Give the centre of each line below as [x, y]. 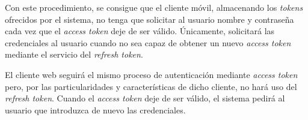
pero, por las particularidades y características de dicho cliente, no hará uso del [151, 86]
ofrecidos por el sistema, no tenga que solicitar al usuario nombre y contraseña [149, 19]
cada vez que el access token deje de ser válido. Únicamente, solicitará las [140, 31]
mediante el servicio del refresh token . [74, 54]
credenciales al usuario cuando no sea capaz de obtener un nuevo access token [148, 42]
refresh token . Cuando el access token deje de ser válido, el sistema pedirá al [145, 98]
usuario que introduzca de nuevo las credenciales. [95, 109]
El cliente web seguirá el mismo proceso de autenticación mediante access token [151, 74]
